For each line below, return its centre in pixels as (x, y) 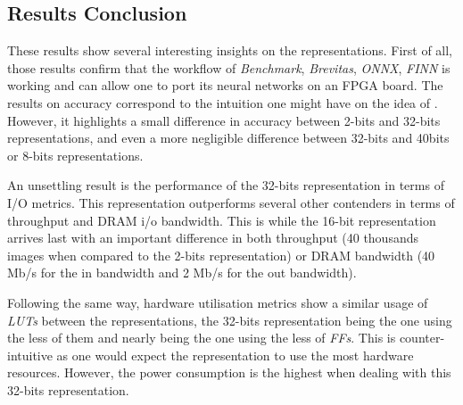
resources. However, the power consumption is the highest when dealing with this (229, 372)
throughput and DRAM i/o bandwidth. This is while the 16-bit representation (222, 220)
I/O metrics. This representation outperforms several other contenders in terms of (231, 202)
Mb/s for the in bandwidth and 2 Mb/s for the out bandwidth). (182, 273)
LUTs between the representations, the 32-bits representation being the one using (230, 320)
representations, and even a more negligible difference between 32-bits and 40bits (228, 138)
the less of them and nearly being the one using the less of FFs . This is (202, 338)
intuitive (30, 355)
